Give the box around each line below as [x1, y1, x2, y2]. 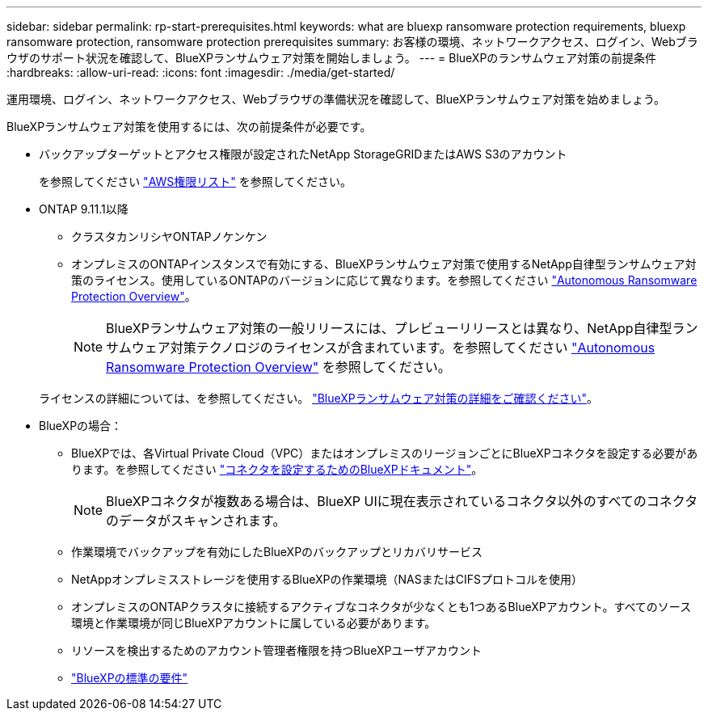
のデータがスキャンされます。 [106, 512, 286, 529]
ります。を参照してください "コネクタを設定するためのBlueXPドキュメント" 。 [71, 462, 483, 476]
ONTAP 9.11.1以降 [39, 202, 129, 216]
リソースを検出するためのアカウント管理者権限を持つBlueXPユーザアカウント [71, 643, 483, 657]
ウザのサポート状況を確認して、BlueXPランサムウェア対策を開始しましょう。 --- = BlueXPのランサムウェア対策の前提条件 [6, 51, 657, 65]
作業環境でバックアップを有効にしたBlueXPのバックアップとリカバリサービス [71, 545, 483, 559]
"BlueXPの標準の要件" [71, 671, 188, 685]
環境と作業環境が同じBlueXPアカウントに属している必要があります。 [71, 616, 436, 630]
